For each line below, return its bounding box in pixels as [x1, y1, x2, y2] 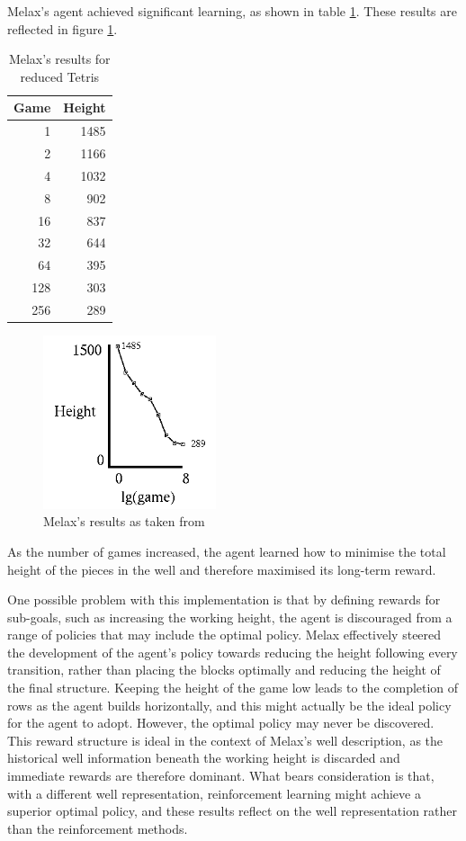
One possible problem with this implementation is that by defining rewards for [7, 590, 441, 609]
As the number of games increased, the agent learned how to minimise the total [7, 541, 446, 560]
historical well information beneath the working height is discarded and [7, 748, 400, 767]
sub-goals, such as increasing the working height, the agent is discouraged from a [7, 607, 453, 626]
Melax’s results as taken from [43, 512, 205, 531]
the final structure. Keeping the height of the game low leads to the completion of [7, 678, 459, 697]
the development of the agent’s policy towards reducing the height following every [7, 642, 458, 661]
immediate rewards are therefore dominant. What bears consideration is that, [7, 766, 435, 785]
